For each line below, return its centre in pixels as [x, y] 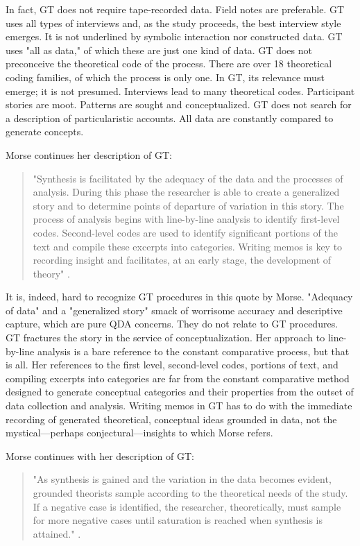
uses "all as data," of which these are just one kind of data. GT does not [159, 50]
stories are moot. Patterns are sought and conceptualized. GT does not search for [179, 104]
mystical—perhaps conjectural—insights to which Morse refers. [139, 433]
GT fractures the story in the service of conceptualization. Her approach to [165, 338]
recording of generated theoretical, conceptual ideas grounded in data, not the [171, 419]
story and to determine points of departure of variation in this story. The [188, 205]
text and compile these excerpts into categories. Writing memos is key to [188, 246]
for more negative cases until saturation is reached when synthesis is [178, 520]
